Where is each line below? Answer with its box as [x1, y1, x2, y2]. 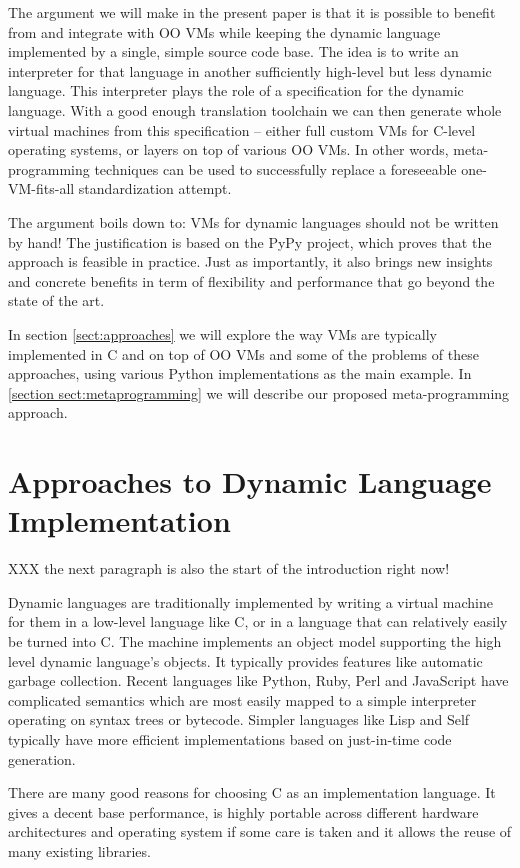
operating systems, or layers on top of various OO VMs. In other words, [8, 139, 449, 160]
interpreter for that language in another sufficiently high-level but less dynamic [8, 60, 492, 81]
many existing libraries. [8, 840, 151, 861]
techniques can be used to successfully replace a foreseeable [94, 158, 457, 179]
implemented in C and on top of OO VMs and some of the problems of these [8, 343, 479, 364]
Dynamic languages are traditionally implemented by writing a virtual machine [8, 591, 494, 612]
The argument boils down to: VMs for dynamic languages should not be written [8, 211, 499, 232]
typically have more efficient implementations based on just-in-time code [8, 728, 452, 749]
